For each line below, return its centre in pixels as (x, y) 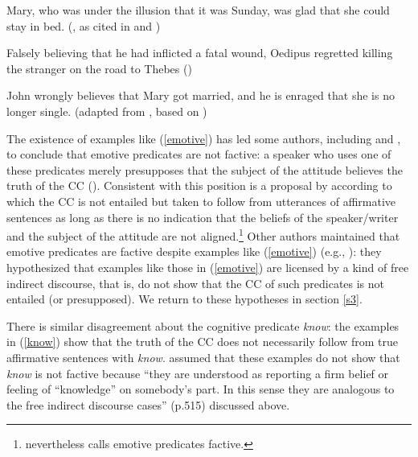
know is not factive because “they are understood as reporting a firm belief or (198, 373)
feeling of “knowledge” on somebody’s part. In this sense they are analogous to (201, 389)
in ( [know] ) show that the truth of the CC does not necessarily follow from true (202, 342)
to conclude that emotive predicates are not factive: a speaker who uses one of (199, 154)
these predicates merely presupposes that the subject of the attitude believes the (205, 169)
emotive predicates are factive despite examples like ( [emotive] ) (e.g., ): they (194, 251)
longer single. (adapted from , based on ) (107, 111)
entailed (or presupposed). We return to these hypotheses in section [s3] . (184, 299)
